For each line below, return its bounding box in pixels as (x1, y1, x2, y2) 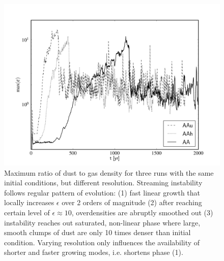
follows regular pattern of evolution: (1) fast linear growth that (4, 187, 200, 198)
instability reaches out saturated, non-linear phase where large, (4, 217, 201, 227)
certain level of (4, 207, 50, 217)
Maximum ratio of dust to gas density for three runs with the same (4, 167, 214, 178)
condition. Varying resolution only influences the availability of (4, 237, 200, 247)
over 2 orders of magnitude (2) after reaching (62, 197, 202, 208)
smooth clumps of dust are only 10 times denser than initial (4, 227, 191, 238)
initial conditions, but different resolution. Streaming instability (4, 177, 203, 188)
